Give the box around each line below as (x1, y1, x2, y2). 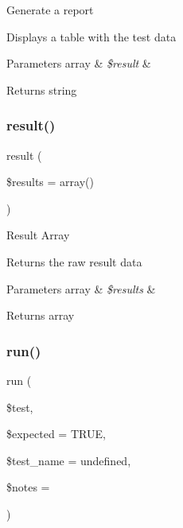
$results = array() (6, 173, 94, 190)
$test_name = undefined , (6, 452, 131, 468)
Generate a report (6, 2, 94, 17)
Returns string (6, 81, 77, 98)
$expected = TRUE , (6, 425, 106, 442)
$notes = (6, 479, 50, 495)
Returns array (6, 307, 75, 324)
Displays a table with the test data (6, 28, 177, 45)
